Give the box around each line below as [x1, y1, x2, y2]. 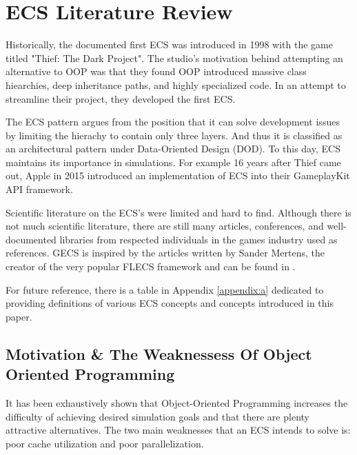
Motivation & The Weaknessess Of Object [6, 343, 312, 364]
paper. [6, 309, 32, 323]
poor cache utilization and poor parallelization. [6, 436, 204, 450]
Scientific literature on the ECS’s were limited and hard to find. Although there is [6, 205, 351, 219]
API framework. [6, 182, 73, 196]
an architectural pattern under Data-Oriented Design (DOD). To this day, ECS [6, 141, 340, 156]
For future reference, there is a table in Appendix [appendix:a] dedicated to [6, 282, 324, 296]
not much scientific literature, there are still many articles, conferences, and [6, 219, 324, 233]
